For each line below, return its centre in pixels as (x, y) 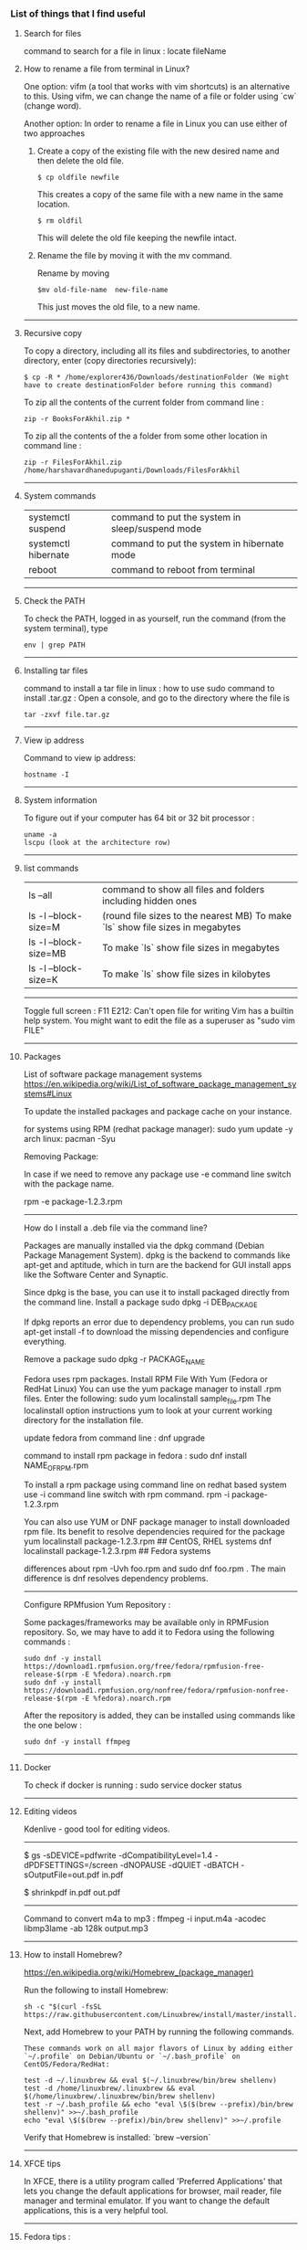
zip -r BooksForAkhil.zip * (77, 419)
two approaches (54, 133)
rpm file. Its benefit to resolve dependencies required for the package (154, 1532)
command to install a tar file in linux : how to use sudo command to (149, 689)
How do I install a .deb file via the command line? (115, 1228)
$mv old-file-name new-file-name (102, 290)
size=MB (47, 954)
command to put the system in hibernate (198, 544)
